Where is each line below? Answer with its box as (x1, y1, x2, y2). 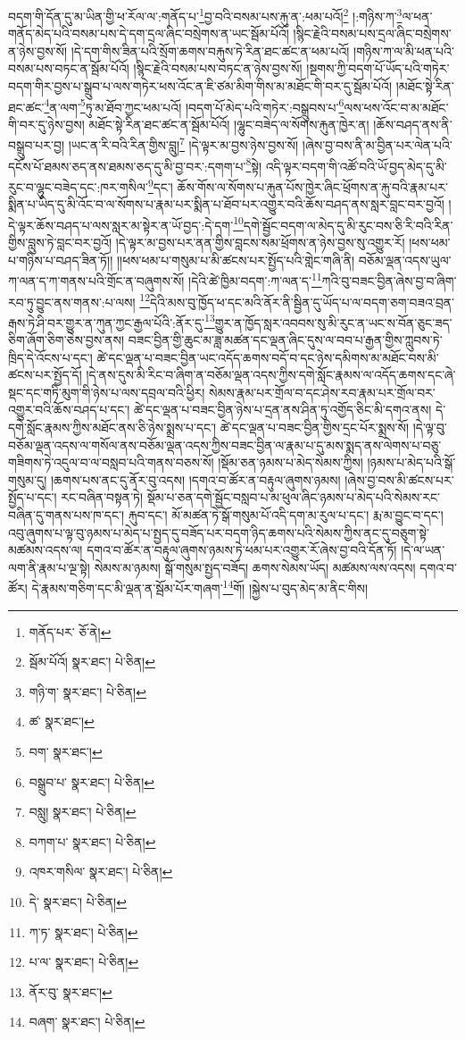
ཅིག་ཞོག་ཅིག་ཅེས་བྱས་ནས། (8, 331, 125, 348)
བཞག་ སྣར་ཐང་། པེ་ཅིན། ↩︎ (29, 1012, 145, 1031)
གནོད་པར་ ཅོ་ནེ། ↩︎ (29, 622, 112, 641)
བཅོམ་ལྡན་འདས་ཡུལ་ (358, 250, 452, 269)
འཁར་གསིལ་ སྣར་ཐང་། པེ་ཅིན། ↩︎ (29, 862, 173, 881)
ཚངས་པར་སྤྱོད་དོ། (8, 365, 82, 384)
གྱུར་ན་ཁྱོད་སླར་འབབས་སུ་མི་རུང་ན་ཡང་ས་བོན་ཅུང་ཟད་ (214, 313, 453, 331)
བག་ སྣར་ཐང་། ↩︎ (29, 742, 103, 760)
